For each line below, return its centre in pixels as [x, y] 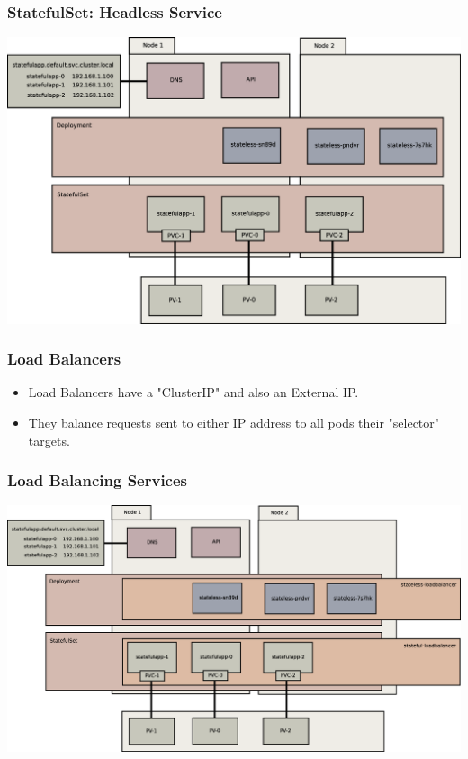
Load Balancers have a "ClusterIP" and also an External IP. [193, 392]
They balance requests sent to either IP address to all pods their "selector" [234, 423]
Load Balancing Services [98, 480]
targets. [49, 440]
